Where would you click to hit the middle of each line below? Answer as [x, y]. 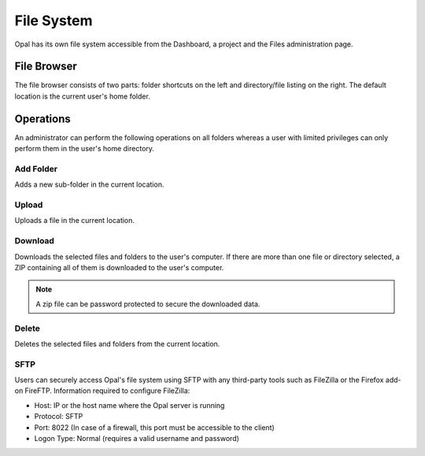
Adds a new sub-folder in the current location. [89, 184]
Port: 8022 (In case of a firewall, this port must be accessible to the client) [154, 427]
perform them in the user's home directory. [85, 149]
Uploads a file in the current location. [75, 221]
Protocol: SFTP [59, 417]
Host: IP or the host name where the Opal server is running [129, 405]
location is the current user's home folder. [83, 96]
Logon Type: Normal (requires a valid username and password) [137, 438]
